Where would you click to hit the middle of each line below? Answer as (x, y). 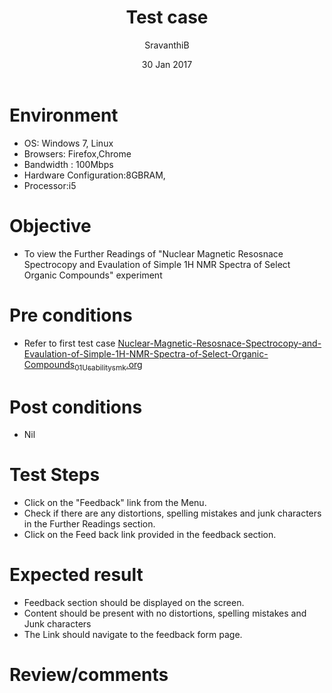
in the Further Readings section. (89, 524)
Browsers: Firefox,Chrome (77, 153)
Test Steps (55, 475)
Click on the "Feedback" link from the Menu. (115, 503)
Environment (64, 115)
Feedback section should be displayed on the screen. (134, 603)
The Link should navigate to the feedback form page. (133, 635)
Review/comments (89, 675)
